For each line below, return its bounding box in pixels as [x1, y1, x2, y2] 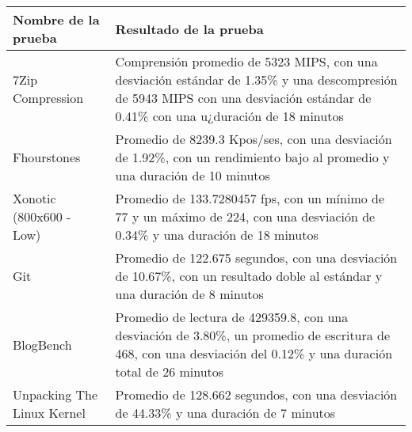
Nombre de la [13, 10, 100, 28]
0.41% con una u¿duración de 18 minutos [115, 107, 344, 125]
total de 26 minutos [115, 362, 224, 381]
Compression [13, 89, 84, 107]
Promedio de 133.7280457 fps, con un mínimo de [115, 189, 385, 207]
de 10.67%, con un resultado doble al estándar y [115, 267, 383, 285]
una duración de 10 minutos [115, 166, 270, 184]
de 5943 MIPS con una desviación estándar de [115, 89, 372, 107]
